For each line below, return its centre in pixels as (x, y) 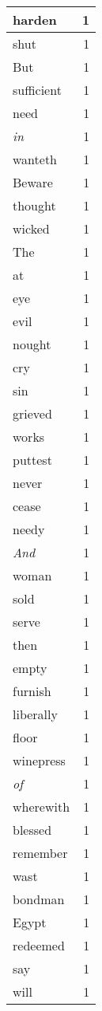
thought (34, 205)
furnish (32, 691)
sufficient (37, 90)
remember (40, 853)
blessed (32, 830)
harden (35, 20)
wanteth (35, 159)
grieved (32, 413)
